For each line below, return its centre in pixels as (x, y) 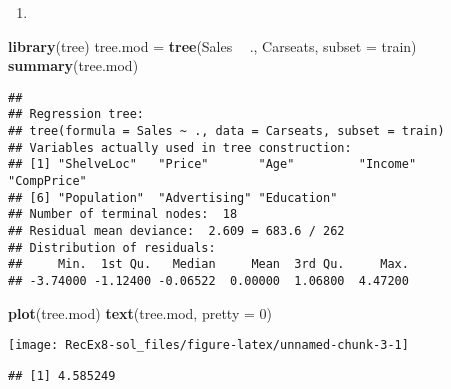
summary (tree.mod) (73, 65)
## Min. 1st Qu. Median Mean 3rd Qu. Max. (208, 264)
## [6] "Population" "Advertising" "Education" (173, 197)
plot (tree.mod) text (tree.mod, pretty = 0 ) (140, 312)
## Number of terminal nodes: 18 (123, 214)
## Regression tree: (76, 114)
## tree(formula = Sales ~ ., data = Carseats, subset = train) (226, 131)
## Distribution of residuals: (112, 247)
